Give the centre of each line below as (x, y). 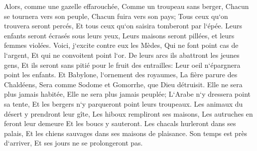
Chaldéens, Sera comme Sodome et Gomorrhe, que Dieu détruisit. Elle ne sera (123, 84)
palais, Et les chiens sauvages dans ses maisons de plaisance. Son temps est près (126, 133)
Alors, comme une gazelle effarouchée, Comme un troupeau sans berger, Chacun (127, 6)
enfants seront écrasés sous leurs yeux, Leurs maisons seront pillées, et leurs (119, 35)
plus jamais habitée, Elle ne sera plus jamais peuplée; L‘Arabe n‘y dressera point (127, 94)
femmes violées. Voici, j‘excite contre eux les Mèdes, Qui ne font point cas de (121, 45)
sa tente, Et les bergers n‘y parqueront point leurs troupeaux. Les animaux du (124, 103)
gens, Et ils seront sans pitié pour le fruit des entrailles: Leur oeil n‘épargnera (122, 65)
